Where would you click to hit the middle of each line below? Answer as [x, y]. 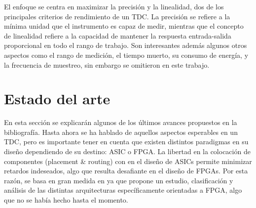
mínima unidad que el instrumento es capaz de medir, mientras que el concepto [124, 26]
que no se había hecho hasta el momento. [66, 200]
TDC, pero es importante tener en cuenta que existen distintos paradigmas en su [126, 142]
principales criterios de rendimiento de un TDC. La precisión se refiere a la [117, 16]
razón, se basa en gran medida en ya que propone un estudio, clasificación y [119, 180]
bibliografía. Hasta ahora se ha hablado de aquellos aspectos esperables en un [121, 132]
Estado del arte [57, 99]
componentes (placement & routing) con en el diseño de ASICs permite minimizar [128, 161]
